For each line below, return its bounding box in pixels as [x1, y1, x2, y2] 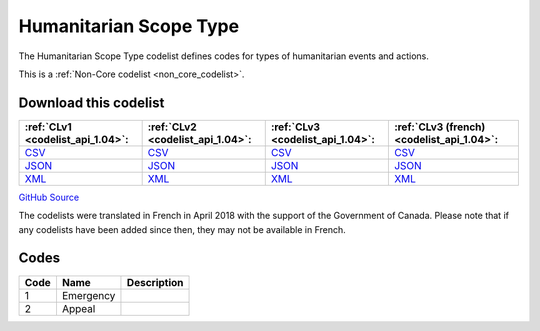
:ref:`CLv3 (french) [393, 120, 486, 134]
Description [126, 275, 184, 289]
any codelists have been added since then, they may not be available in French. [18, 223, 347, 235]
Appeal [61, 301, 96, 315]
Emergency [61, 288, 116, 302]
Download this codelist [18, 94, 165, 111]
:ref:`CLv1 [24, 120, 72, 134]
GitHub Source [18, 191, 80, 203]
